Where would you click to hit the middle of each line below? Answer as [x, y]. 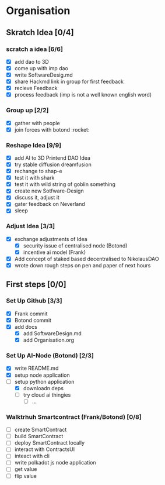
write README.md [36, 368]
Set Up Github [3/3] [34, 301]
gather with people [37, 123]
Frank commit [31, 314]
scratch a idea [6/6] [34, 49]
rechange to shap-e [38, 171]
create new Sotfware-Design [49, 191]
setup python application [44, 381]
